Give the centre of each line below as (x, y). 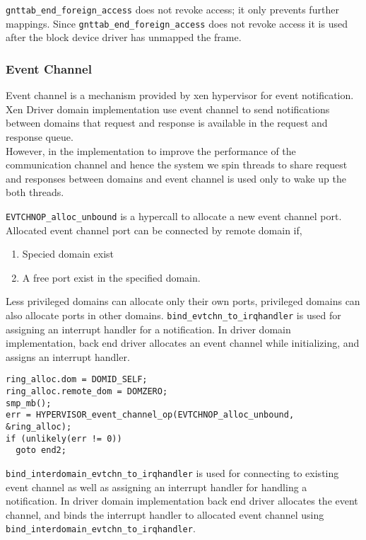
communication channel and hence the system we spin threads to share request (177, 165)
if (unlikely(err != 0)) (64, 438)
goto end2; (41, 450)
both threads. (35, 192)
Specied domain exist (68, 254)
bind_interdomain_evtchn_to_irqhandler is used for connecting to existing (172, 472)
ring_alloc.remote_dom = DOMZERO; (87, 391)
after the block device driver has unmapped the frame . (124, 37)
